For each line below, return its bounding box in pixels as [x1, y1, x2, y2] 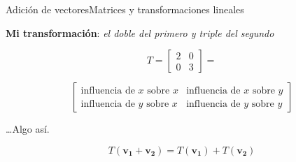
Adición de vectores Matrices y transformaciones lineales [6, 2, 244, 16]
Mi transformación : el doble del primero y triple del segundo [6, 25, 274, 40]
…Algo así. [6, 121, 50, 136]
